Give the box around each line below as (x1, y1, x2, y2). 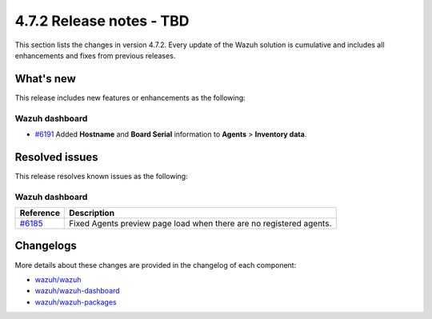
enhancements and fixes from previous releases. (14, 50, 176, 60)
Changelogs (14, 239, 78, 253)
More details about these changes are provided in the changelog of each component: (14, 260, 297, 269)
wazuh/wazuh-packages (34, 297, 117, 307)
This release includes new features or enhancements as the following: (14, 93, 246, 102)
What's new (14, 72, 76, 86)
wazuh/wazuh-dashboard (34, 286, 120, 296)
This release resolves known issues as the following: (14, 171, 188, 181)
